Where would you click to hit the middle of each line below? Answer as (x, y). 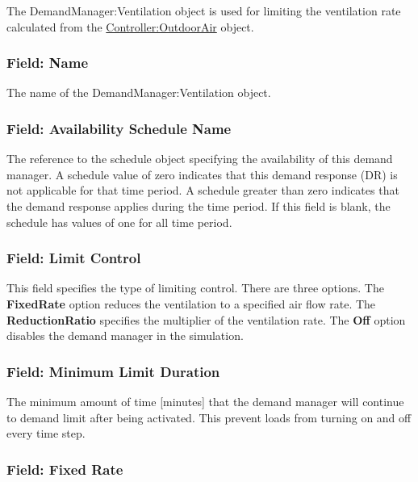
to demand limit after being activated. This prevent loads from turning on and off (209, 417)
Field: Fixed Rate (65, 469)
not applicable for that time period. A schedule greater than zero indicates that (203, 190)
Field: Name (48, 63)
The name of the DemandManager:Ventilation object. (139, 92)
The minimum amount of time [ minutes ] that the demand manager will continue (205, 401)
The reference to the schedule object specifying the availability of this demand (200, 159)
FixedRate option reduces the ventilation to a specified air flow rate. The (191, 304)
